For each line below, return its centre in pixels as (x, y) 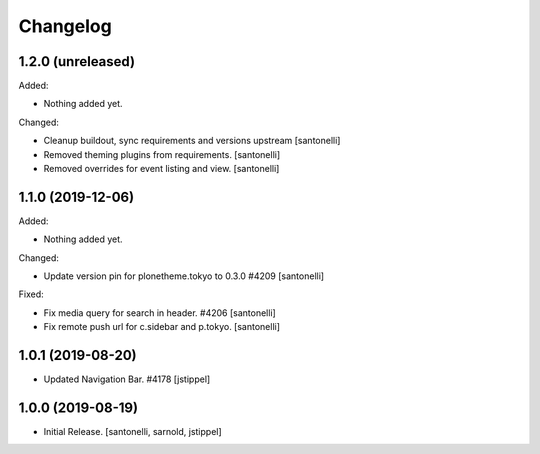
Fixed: (31, 294)
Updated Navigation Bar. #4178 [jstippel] (127, 379)
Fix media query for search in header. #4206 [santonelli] (160, 312)
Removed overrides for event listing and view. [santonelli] (161, 169)
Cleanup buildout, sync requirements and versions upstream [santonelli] (192, 141)
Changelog (65, 26)
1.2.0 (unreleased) (76, 61)
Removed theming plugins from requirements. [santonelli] (162, 154)
